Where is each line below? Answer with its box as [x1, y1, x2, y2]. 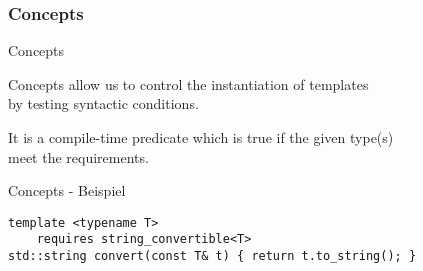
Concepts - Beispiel [8, 180, 126, 201]
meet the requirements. [8, 146, 149, 167]
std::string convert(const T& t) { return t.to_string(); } [8, 249, 417, 264]
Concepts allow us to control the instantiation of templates [8, 73, 369, 94]
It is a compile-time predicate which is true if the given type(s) [8, 127, 394, 147]
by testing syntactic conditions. [8, 93, 199, 114]
